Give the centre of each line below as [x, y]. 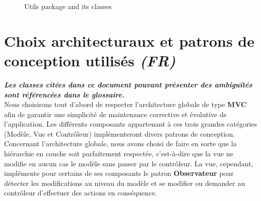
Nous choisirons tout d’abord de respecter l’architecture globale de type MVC [125, 104]
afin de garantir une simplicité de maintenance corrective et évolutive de [115, 114]
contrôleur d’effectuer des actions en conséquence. [81, 193]
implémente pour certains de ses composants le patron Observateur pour [119, 173]
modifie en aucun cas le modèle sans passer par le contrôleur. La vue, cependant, [129, 163]
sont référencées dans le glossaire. [64, 94]
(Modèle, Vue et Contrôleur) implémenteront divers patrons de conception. [120, 133]
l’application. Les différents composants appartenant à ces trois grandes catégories [131, 124]
